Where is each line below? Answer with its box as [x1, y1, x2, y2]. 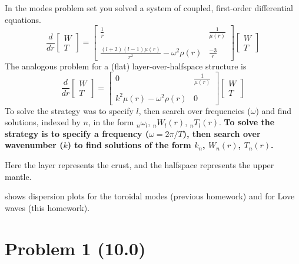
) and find [255, 104, 292, 116]
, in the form [88, 116, 134, 128]
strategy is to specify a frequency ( [5, 127, 149, 139]
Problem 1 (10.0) [5, 236, 146, 260]
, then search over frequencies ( [138, 104, 251, 116]
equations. [5, 13, 41, 25]
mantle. [5, 170, 32, 182]
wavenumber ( [5, 139, 64, 151]
